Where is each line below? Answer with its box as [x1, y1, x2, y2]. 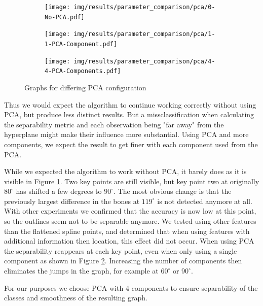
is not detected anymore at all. [157, 195, 252, 206]
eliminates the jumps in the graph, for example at [4, 265, 159, 276]
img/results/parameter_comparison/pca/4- [73, 57, 215, 65]
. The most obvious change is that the [114, 186, 232, 196]
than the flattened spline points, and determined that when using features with [4, 225, 250, 236]
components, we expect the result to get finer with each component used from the [4, 139, 258, 149]
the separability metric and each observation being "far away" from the [4, 119, 224, 129]
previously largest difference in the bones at [4, 195, 140, 206]
